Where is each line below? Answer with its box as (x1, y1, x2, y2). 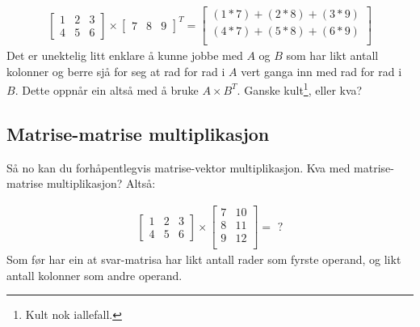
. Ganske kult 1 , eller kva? (237, 79, 363, 98)
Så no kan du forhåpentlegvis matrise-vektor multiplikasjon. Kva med (6, 159, 351, 176)
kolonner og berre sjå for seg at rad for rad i (6, 62, 225, 79)
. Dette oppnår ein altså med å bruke (15, 81, 199, 98)
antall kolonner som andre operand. (6, 266, 183, 283)
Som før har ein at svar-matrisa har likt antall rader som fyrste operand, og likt (6, 251, 401, 268)
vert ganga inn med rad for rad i (241, 62, 402, 79)
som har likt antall (286, 47, 379, 64)
